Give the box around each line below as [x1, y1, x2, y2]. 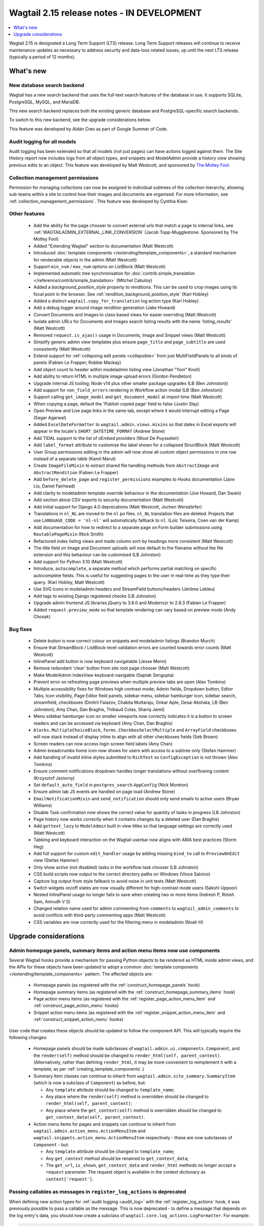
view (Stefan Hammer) [33, 857, 79, 863]
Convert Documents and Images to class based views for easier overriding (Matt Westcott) [33, 311, 217, 317]
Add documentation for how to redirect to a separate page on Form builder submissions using [33, 524, 222, 530]
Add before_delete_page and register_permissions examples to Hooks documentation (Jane [33, 476, 235, 483]
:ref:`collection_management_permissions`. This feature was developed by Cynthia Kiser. [9, 198, 188, 204]
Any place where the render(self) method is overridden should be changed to [45, 1094, 209, 1099]
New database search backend [9, 81, 85, 88]
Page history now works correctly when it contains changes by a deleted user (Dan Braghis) [33, 817, 220, 822]
